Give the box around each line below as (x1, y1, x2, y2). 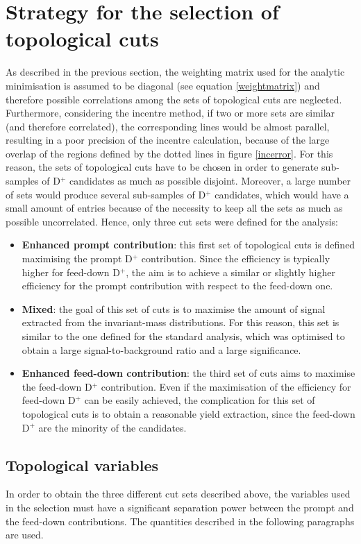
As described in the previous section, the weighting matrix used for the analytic (6, 65, 345, 79)
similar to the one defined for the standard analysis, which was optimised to (22, 329, 345, 343)
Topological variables (6, 454, 159, 475)
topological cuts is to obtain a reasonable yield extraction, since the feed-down (22, 406, 355, 420)
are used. (6, 527, 44, 542)
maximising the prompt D (22, 251, 133, 266)
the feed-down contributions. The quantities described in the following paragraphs (6, 513, 355, 528)
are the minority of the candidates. (38, 420, 187, 434)
